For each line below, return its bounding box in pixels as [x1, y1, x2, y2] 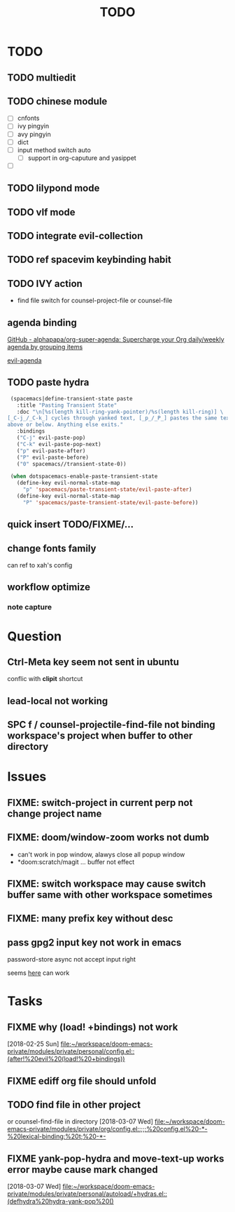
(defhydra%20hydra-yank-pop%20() [7, 1197, 114, 1206]
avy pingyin [17, 130, 51, 138]
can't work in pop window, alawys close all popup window [17, 850, 185, 858]
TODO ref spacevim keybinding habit [7, 254, 171, 266]
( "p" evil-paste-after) [16, 447, 86, 454]
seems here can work [7, 969, 70, 977]
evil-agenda [7, 356, 42, 365]
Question [7, 628, 62, 644]
